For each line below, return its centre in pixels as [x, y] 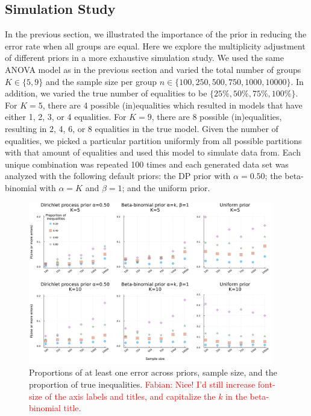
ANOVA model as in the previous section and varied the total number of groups [153, 69]
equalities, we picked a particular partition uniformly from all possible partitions [153, 140]
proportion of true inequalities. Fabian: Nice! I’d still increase [142, 384]
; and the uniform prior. [166, 187]
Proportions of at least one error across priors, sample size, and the [153, 372]
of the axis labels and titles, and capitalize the [130, 396]
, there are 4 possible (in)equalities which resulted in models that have [172, 105]
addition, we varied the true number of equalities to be [106, 93]
